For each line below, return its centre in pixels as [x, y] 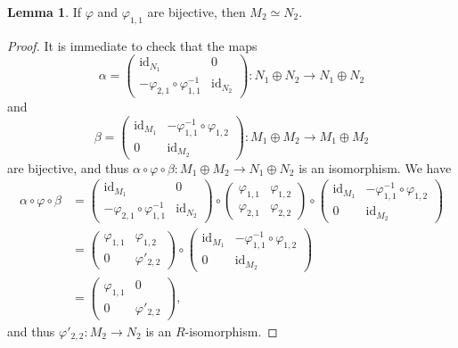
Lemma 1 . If [45, 12]
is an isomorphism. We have [375, 167]
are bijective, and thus [68, 167]
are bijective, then [196, 12]
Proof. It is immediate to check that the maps [132, 45]
